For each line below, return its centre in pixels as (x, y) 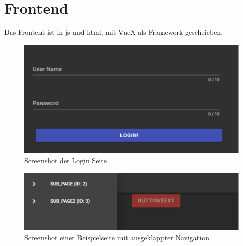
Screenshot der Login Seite (66, 160)
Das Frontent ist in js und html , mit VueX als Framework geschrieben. (114, 32)
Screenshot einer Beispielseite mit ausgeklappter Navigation (117, 237)
